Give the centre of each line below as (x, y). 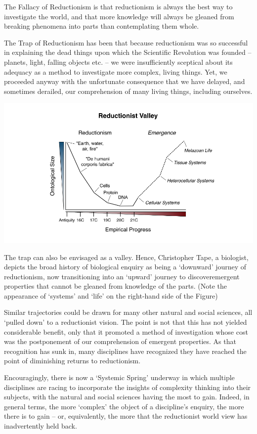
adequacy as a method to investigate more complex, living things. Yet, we (116, 71)
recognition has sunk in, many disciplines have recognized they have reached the (125, 351)
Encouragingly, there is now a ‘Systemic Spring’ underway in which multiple (119, 377)
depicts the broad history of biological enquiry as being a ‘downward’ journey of (125, 267)
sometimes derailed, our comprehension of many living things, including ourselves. (128, 91)
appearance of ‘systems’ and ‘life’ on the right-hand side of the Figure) (111, 295)
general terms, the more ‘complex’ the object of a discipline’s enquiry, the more (124, 406)
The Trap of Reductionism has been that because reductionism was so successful (126, 42)
